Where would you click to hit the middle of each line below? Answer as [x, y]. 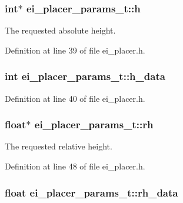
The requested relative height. [59, 146]
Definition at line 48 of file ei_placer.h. [75, 166]
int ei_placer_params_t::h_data [85, 76]
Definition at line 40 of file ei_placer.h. [75, 98]
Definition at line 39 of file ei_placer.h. [75, 50]
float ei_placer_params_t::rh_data [91, 192]
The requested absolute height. [60, 30]
